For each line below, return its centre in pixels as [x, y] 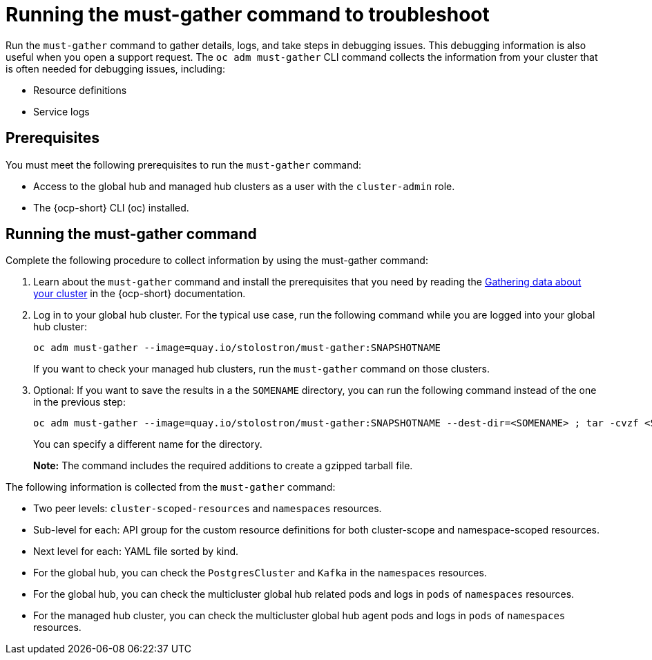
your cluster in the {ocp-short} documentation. [140, 294]
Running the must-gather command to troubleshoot [248, 15]
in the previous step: [79, 402]
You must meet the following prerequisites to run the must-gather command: [184, 164]
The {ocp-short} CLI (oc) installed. [111, 207]
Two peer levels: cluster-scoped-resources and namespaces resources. [208, 509]
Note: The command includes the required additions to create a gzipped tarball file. [223, 466]
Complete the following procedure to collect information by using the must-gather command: [217, 261]
